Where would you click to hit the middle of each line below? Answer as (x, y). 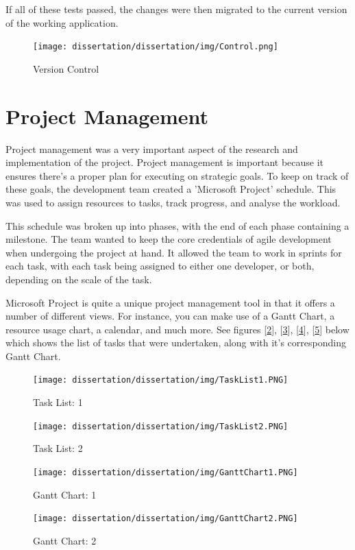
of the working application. (62, 22)
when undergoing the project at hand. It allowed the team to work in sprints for (174, 252)
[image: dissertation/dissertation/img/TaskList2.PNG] (161, 426)
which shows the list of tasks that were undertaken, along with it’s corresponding (176, 343)
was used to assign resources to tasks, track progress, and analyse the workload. (173, 202)
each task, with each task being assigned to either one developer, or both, (160, 266)
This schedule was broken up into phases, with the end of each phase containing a (177, 225)
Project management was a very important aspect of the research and (152, 148)
